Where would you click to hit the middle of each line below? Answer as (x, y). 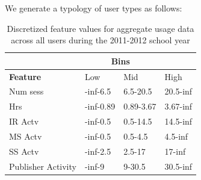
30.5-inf (178, 166)
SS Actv (24, 151)
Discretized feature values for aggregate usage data (100, 28)
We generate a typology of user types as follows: (94, 8)
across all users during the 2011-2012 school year (100, 40)
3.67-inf (178, 106)
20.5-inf (178, 91)
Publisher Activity (43, 166)
